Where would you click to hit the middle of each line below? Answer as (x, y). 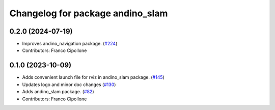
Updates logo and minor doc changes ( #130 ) (69, 85)
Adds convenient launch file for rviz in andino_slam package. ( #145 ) (93, 77)
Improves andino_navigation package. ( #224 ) (70, 44)
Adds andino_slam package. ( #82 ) (58, 92)
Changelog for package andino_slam (89, 13)
